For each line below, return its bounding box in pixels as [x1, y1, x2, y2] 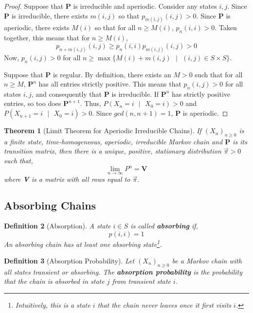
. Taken [215, 22, 237, 33]
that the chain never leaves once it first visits [97, 300, 232, 310]
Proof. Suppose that [4, 1, 64, 11]
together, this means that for [4, 33, 90, 43]
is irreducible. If [111, 88, 159, 99]
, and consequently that [31, 88, 102, 99]
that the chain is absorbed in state [4, 276, 105, 286]
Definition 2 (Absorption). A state [4, 221, 111, 231]
